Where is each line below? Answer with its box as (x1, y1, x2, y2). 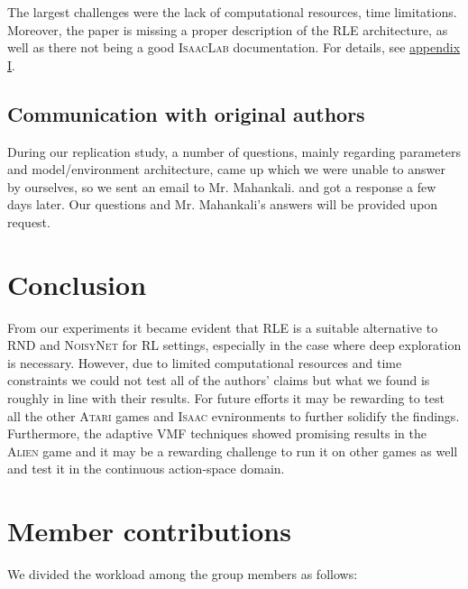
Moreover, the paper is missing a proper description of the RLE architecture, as (7, 20, 448, 39)
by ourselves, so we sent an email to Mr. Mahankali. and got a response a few (7, 177, 436, 196)
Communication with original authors (7, 99, 365, 127)
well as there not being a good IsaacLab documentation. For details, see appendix (7, 38, 461, 57)
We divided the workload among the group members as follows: (7, 565, 358, 584)
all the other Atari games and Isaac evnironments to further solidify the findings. (7, 406, 460, 425)
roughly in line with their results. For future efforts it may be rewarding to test (7, 389, 445, 408)
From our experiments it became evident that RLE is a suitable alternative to (7, 318, 438, 336)
